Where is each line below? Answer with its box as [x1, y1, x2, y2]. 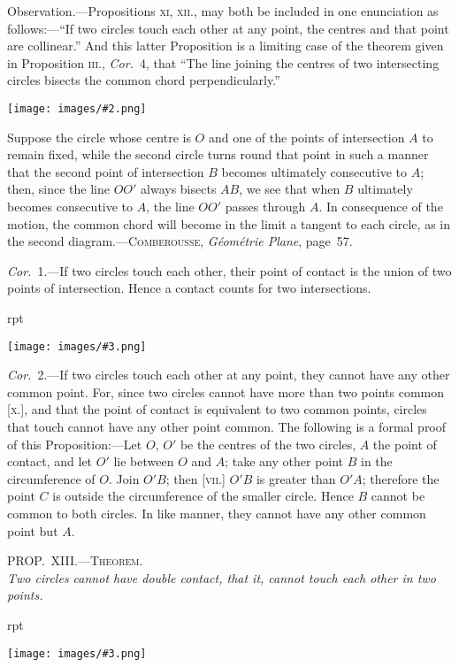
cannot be [371, 487, 425, 505]
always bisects [141, 180, 217, 198]
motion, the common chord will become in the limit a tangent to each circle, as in [7, 214, 450, 233]
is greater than [256, 469, 336, 487]
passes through [225, 197, 306, 215]
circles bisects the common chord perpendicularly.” [7, 71, 280, 89]
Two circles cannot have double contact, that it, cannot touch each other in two [7, 568, 436, 586]
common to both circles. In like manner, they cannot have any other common [7, 503, 426, 522]
